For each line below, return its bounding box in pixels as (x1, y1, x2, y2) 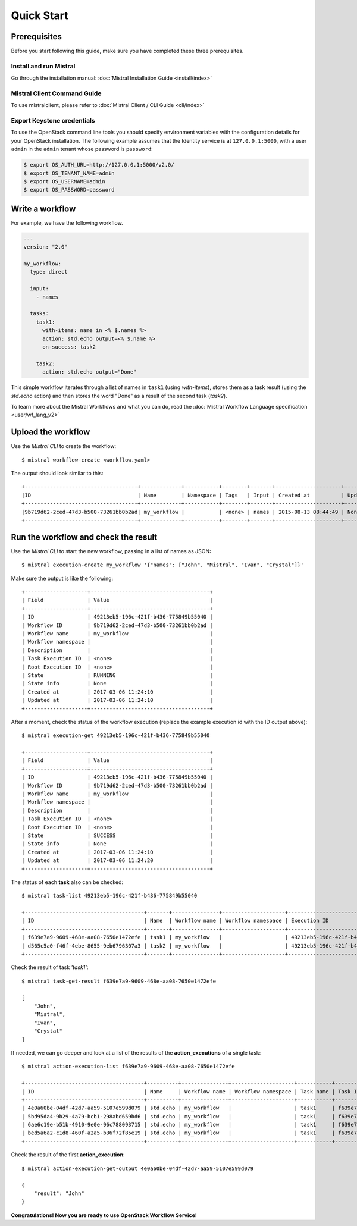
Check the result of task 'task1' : (11, 964, 89, 971)
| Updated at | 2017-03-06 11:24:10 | (21, 697, 214, 704)
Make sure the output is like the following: (11, 575, 114, 582)
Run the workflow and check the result (11, 532, 158, 542)
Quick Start (11, 9, 68, 22)
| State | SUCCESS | (21, 832, 214, 839)
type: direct (30, 268, 68, 275)
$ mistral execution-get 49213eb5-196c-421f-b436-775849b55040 (21, 732, 210, 739)
